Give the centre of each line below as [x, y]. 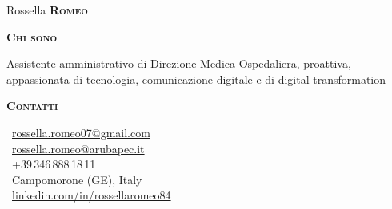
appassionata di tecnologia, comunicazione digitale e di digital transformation [196, 79]
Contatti [32, 106]
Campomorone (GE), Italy [77, 179]
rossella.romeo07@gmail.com [81, 132]
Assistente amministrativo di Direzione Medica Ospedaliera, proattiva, [179, 63]
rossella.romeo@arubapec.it [78, 148]
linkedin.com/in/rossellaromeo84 [92, 195]
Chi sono [32, 36]
